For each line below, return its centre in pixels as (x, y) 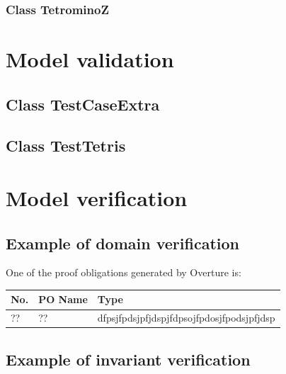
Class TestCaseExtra (83, 104)
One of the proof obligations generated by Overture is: (124, 272)
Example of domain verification (122, 243)
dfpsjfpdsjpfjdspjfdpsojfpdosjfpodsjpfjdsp (186, 318)
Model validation (90, 59)
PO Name (63, 299)
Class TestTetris (66, 146)
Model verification (97, 197)
